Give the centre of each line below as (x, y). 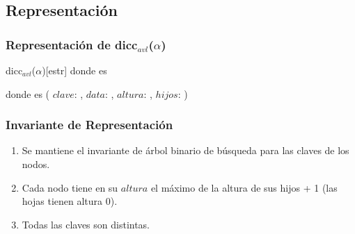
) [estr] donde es (74, 70)
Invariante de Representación (89, 125)
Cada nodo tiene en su (70, 187)
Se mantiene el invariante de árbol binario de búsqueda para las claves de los (186, 150)
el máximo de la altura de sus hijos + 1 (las (244, 187)
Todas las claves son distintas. (86, 224)
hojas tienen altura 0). (70, 201)
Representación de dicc (72, 44)
